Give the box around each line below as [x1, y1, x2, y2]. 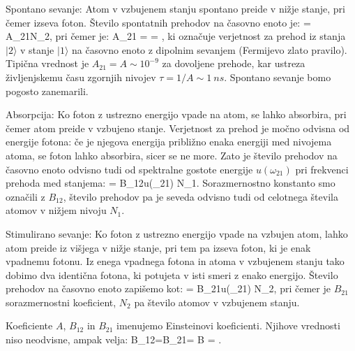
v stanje [20, 42, 54, 57]
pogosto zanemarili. [6, 83, 89, 98]
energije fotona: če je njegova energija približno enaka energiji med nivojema [6, 134, 332, 149]
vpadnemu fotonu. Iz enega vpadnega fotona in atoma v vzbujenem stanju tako [6, 254, 345, 268]
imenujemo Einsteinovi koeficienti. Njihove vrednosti [116, 318, 340, 333]
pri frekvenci [295, 162, 349, 176]
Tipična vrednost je [6, 56, 89, 71]
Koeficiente [6, 318, 53, 333]
